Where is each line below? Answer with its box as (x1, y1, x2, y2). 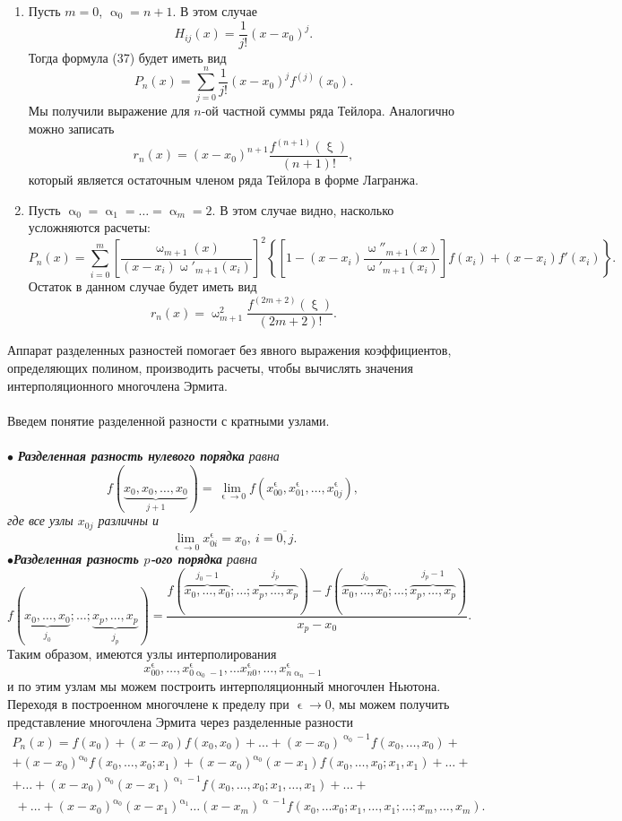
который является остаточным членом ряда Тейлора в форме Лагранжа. (28, 170, 419, 189)
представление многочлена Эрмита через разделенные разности (7, 712, 353, 730)
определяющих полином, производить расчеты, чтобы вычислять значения (7, 359, 413, 377)
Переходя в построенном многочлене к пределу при (7, 694, 289, 713)
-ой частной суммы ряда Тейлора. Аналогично (201, 101, 454, 120)
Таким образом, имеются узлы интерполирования (7, 644, 277, 663)
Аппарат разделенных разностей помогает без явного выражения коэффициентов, (7, 341, 452, 359)
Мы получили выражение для (28, 101, 190, 120)
